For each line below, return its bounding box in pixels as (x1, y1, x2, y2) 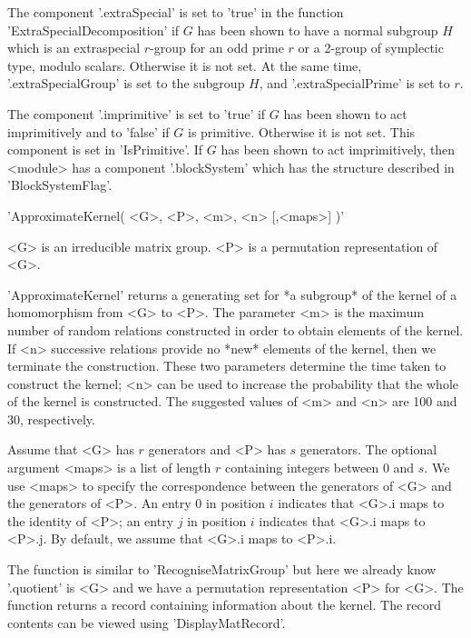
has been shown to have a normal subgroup (197, 20, 438, 39)
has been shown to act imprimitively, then (221, 140, 456, 159)
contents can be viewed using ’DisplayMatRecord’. (7, 613, 286, 632)
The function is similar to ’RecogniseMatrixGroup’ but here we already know (7, 560, 437, 579)
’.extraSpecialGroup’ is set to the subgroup (7, 74, 245, 93)
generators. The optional (299, 440, 437, 459)
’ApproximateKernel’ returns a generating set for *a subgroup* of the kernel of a (7, 284, 457, 304)
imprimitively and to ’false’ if (7, 122, 170, 141)
